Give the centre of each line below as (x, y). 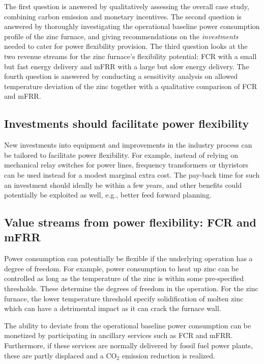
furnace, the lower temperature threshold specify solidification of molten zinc (124, 298)
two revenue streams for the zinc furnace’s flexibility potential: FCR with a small (130, 56)
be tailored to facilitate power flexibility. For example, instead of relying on (121, 155)
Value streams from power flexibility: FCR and (130, 222)
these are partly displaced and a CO (61, 355)
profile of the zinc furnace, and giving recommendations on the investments (121, 36)
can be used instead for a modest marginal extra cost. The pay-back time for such (132, 174)
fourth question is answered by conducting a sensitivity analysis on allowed (121, 76)
